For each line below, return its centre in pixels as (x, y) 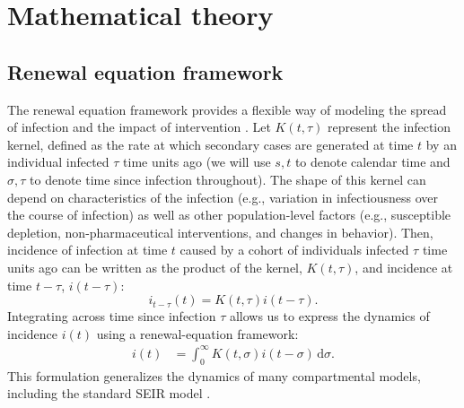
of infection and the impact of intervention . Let (139, 127)
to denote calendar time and (372, 162)
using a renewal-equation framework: (197, 333)
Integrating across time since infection (112, 316)
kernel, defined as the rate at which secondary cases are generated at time (210, 144)
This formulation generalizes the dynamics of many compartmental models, (214, 375)
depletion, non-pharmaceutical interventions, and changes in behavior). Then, (220, 232)
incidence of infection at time (88, 250)
